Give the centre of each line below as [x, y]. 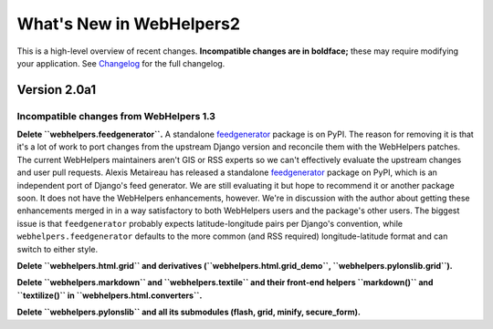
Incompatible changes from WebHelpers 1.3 [116, 116]
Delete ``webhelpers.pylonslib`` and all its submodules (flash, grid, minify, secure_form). [189, 312]
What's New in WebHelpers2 [129, 24]
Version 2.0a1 [57, 90]
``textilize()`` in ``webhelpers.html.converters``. [110, 295]
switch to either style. [58, 249]
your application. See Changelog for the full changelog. [121, 63]
